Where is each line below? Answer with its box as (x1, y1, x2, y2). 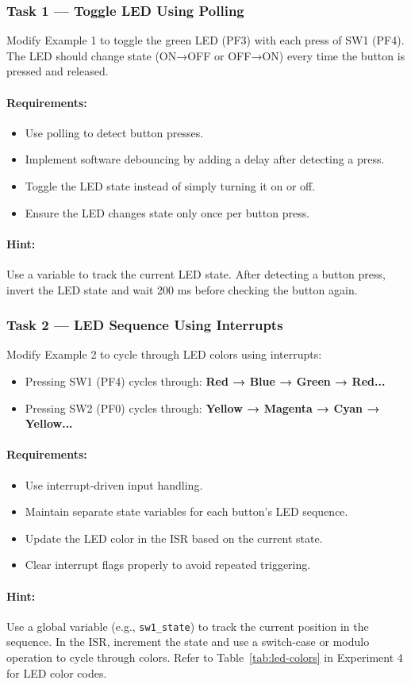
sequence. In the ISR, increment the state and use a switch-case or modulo (6, 633, 370, 650)
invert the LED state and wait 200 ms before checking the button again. (6, 281, 358, 298)
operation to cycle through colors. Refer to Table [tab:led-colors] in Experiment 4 (6, 648, 403, 665)
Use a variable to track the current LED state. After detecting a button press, (6, 265, 386, 282)
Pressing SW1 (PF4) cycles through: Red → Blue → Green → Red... (25, 372, 386, 389)
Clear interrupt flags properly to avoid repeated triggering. (25, 556, 311, 573)
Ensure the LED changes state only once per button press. (25, 204, 310, 221)
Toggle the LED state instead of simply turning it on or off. (25, 177, 316, 194)
